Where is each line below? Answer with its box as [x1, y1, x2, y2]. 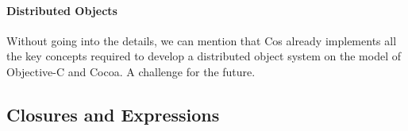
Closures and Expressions [6, 102, 220, 126]
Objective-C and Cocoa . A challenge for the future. [6, 63, 256, 79]
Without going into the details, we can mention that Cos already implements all [6, 32, 397, 48]
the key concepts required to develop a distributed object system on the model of [6, 48, 402, 64]
